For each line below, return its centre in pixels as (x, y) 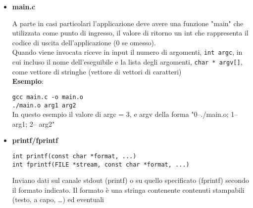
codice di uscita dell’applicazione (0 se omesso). (84, 42)
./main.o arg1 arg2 (44, 105)
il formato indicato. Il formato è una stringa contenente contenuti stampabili (128, 190)
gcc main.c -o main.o (48, 97)
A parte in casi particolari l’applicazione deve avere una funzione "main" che (128, 23)
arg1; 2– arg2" (33, 123)
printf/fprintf (35, 140)
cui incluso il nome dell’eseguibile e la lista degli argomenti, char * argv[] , (127, 62)
